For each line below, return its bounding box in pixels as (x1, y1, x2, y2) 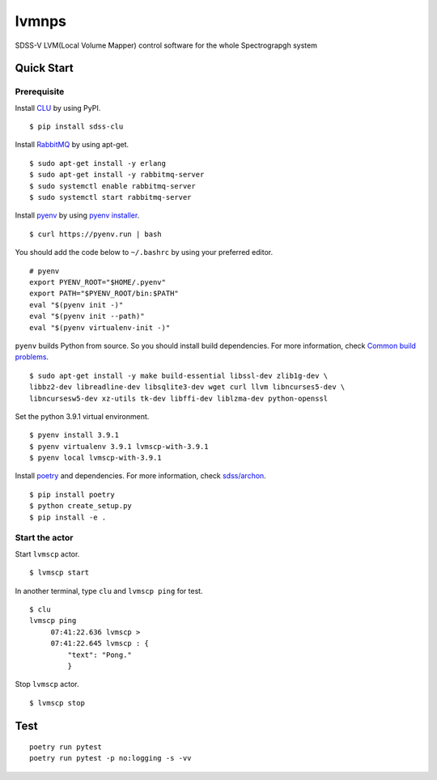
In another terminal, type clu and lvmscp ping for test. (15, 586, 203, 596)
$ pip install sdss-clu (29, 122, 124, 131)
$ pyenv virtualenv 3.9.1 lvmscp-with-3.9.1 (29, 442, 210, 451)
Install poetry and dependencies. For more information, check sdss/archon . (15, 471, 266, 481)
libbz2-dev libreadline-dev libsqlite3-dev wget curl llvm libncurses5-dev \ (29, 383, 346, 392)
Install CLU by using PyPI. (15, 103, 101, 112)
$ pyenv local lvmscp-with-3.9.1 (29, 453, 162, 463)
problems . (15, 352, 49, 362)
